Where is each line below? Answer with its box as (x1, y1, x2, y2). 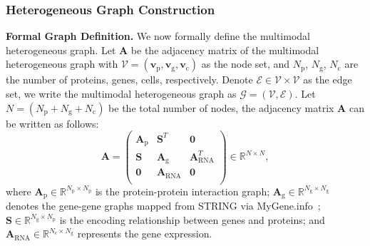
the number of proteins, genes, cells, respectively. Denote (6, 72, 253, 87)
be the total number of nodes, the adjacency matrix (108, 100, 334, 115)
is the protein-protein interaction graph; (95, 183, 270, 198)
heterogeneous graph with (6, 56, 118, 71)
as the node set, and (201, 56, 290, 71)
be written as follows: (6, 116, 99, 130)
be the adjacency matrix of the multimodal (130, 42, 319, 57)
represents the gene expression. (77, 226, 212, 241)
